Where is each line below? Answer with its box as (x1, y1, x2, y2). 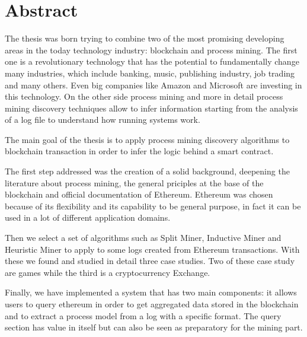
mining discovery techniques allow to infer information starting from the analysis (5, 101, 298, 114)
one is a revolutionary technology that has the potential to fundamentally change (5, 55, 299, 68)
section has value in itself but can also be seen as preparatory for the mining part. (5, 321, 303, 333)
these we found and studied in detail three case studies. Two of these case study (5, 255, 295, 267)
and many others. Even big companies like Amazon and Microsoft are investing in (5, 78, 302, 91)
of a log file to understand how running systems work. (5, 113, 200, 126)
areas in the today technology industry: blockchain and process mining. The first (5, 43, 298, 56)
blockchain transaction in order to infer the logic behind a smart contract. (5, 145, 274, 157)
